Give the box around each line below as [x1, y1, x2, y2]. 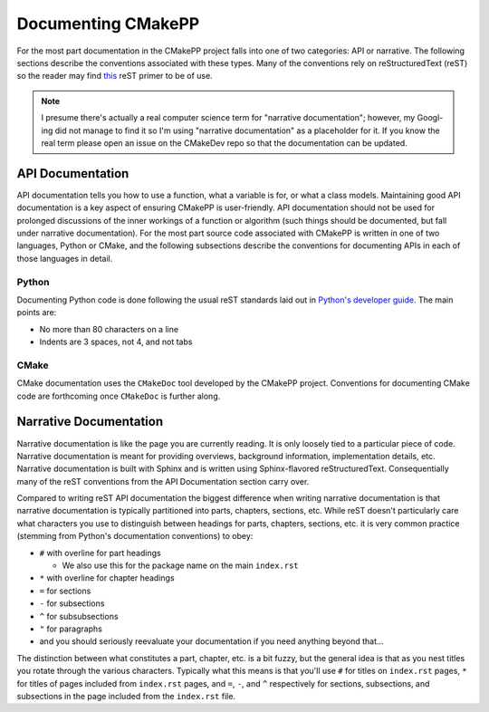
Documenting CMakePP [16, 14, 200, 34]
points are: [16, 307, 57, 318]
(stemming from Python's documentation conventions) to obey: [16, 531, 254, 542]
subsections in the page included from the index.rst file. [16, 690, 235, 701]
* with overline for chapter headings [39, 572, 176, 583]
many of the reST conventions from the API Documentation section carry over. [16, 476, 310, 486]
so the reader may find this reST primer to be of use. [16, 71, 213, 82]
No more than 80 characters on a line [39, 323, 179, 334]
